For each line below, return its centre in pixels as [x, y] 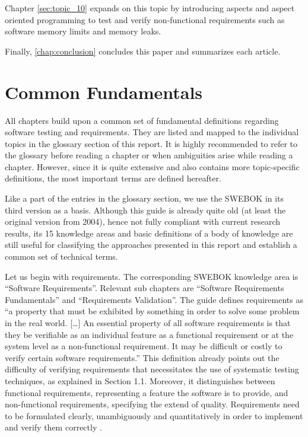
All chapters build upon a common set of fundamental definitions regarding [142, 120]
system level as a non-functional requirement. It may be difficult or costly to [144, 346]
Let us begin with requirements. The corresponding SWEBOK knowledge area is [152, 276]
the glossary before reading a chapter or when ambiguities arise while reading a [149, 155]
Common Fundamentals [104, 92]
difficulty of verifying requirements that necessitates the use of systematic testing [152, 369]
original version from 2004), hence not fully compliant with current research [143, 221]
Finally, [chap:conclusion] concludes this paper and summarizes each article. [143, 51]
